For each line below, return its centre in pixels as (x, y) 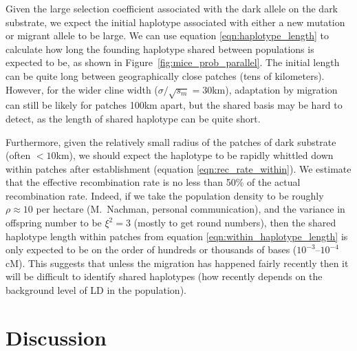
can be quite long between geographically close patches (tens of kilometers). (165, 75)
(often (18, 155)
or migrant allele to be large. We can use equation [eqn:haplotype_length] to (167, 35)
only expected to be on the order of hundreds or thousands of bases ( (151, 249)
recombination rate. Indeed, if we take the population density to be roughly (165, 195)
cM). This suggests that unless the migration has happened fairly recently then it (177, 263)
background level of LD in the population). (96, 290)
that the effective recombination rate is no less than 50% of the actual (153, 182)
